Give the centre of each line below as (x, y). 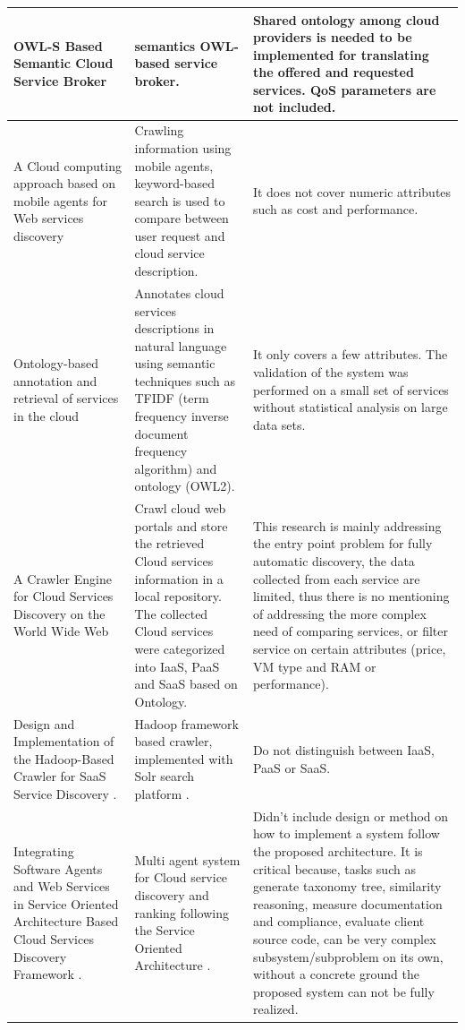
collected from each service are (336, 578)
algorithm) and (176, 468)
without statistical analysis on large (350, 407)
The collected (171, 613)
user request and (180, 235)
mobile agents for (61, 200)
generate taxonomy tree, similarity (347, 886)
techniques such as (185, 380)
